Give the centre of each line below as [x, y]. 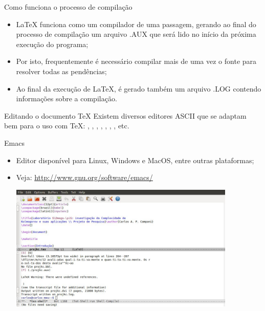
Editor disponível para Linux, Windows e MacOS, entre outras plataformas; [135, 160]
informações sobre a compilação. [67, 98]
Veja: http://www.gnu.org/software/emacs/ [84, 177]
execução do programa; [52, 44]
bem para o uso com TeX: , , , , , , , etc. [67, 126]
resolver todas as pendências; [61, 71]
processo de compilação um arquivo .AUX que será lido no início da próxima [136, 34]
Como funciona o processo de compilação [68, 7]
